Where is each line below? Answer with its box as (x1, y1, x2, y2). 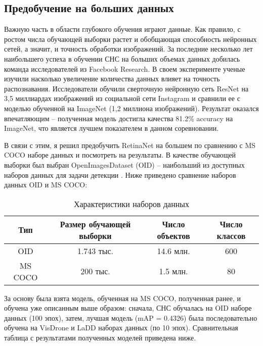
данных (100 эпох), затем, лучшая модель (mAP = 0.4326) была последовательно (4, 312, 257, 323)
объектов (157, 229, 190, 241)
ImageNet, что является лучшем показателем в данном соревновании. (4, 123, 219, 133)
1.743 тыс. (77, 244, 113, 257)
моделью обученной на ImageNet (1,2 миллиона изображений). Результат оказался (4, 103, 259, 113)
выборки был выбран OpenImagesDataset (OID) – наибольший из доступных (4, 159, 245, 170)
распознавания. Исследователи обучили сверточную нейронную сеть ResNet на (4, 83, 249, 93)
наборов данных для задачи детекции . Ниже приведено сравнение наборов (4, 169, 236, 180)
